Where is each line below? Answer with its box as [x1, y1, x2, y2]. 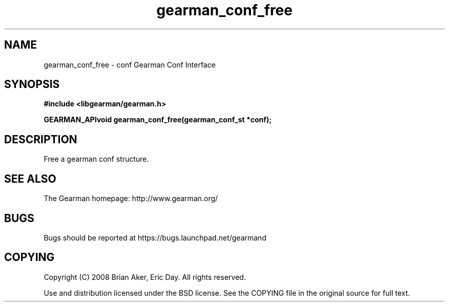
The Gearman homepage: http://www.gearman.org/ [44, 194, 218, 203]
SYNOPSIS [4, 78, 60, 91]
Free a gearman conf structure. [44, 155, 149, 164]
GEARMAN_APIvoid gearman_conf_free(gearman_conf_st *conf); [44, 115, 272, 124]
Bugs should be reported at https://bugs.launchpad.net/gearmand [44, 233, 267, 242]
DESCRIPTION [4, 133, 77, 146]
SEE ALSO [4, 172, 56, 185]
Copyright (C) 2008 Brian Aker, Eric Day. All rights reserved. [44, 272, 246, 281]
